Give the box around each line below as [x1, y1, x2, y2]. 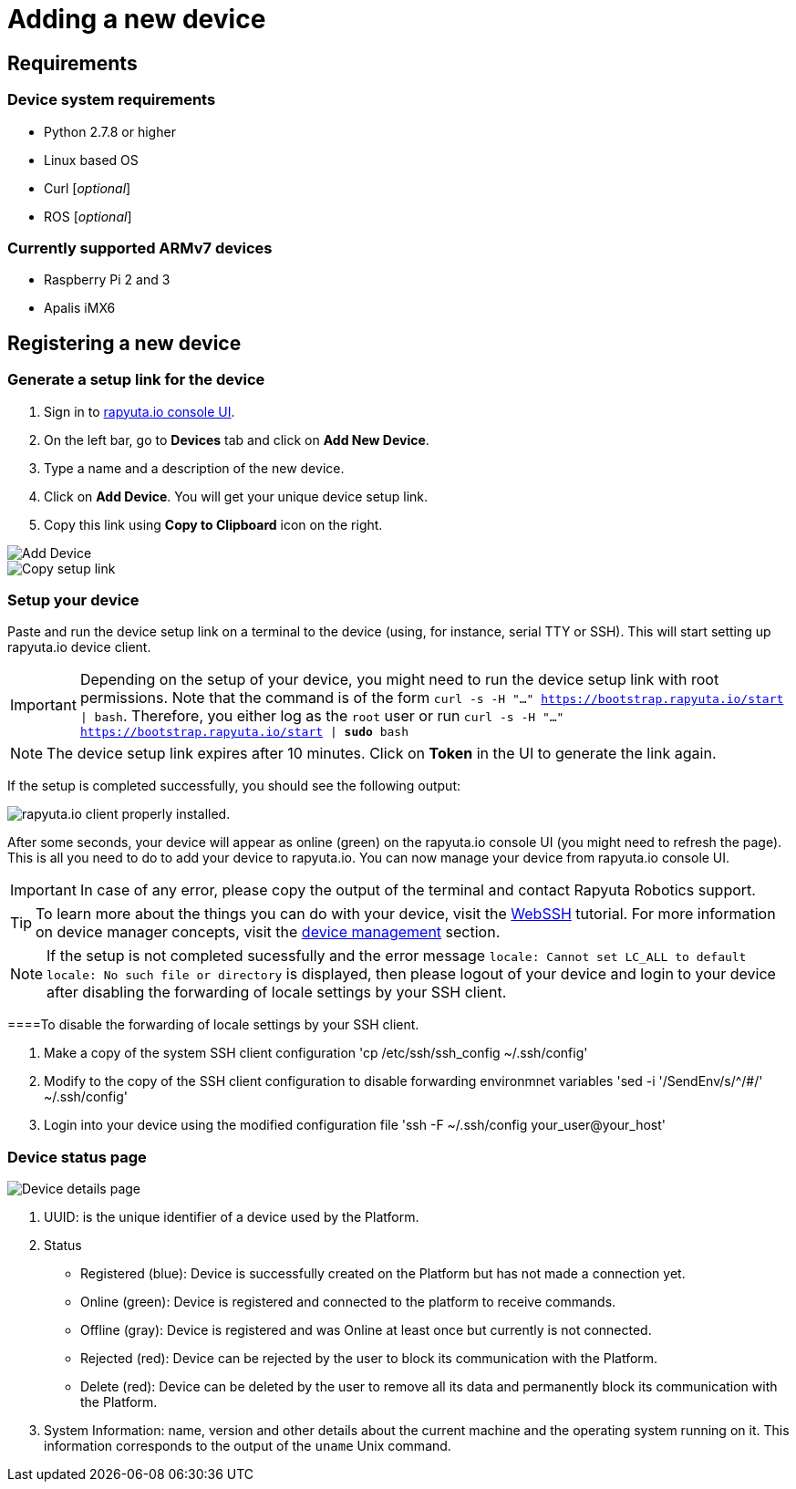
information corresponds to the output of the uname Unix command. [44, 1438, 451, 1454]
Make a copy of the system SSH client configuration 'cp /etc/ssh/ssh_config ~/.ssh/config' [44, 1045, 588, 1061]
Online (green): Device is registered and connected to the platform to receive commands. [80, 1294, 616, 1310]
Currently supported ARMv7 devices [7, 238, 273, 257]
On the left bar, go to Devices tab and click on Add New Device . [44, 431, 429, 448]
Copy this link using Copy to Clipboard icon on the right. [44, 516, 383, 533]
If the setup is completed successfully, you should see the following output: [7, 778, 461, 794]
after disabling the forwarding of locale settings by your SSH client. [47, 983, 507, 1002]
